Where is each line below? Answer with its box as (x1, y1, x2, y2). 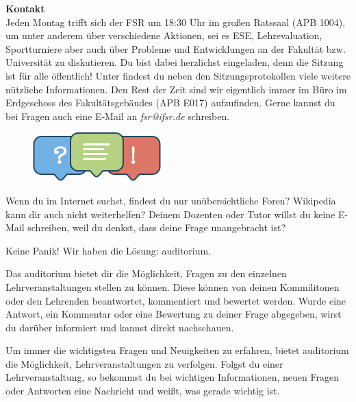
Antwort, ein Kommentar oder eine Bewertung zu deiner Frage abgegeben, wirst (5, 307, 342, 321)
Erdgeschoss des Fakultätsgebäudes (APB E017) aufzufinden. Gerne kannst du (5, 95, 335, 110)
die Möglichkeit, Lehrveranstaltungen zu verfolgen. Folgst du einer (5, 356, 283, 370)
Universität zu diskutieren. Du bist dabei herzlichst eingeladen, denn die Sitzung (5, 55, 344, 69)
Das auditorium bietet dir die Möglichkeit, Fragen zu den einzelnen (5, 266, 287, 281)
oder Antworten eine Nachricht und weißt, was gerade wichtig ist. (5, 383, 280, 398)
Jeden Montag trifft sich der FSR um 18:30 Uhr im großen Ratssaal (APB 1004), (5, 14, 346, 29)
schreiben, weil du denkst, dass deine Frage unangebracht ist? (27, 220, 286, 235)
